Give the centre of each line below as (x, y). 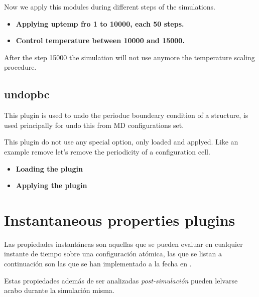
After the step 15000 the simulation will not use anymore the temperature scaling (129, 57)
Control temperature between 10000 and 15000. (100, 40)
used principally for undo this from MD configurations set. (94, 125)
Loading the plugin (49, 168)
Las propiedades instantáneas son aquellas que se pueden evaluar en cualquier (123, 244)
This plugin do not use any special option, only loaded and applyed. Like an (121, 142)
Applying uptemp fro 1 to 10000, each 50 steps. (100, 23)
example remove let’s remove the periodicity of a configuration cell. (107, 151)
